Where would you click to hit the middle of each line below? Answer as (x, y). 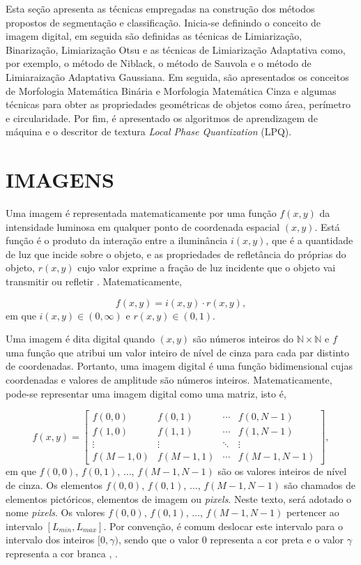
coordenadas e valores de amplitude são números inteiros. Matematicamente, (169, 379)
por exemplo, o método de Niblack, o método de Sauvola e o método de (159, 63)
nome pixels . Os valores (55, 512)
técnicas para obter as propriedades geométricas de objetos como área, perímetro (178, 104)
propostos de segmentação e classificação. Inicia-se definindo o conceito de (163, 22)
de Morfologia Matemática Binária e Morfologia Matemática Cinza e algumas (171, 90)
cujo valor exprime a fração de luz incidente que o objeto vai (207, 268)
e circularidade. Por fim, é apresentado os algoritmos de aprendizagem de (162, 118)
